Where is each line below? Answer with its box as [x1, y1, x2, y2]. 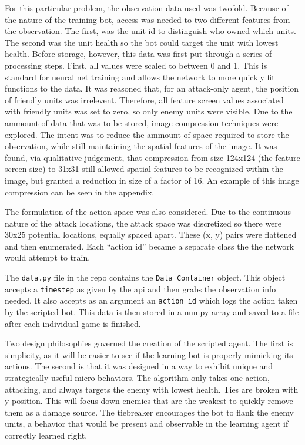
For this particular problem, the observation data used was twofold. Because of [5, 2, 289, 14]
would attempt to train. [5, 251, 91, 264]
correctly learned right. [5, 429, 88, 441]
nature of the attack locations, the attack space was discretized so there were [5, 217, 282, 229]
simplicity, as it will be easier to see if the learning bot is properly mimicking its [5, 348, 293, 360]
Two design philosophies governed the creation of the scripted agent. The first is [5, 337, 293, 349]
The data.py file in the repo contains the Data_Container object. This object [5, 271, 286, 284]
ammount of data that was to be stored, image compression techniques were [5, 116, 279, 129]
